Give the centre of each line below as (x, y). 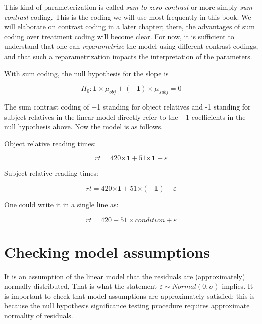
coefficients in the (219, 116)
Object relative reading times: (50, 143)
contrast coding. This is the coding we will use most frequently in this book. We (128, 16)
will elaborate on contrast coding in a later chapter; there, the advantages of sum (130, 26)
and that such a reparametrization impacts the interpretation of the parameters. (128, 56)
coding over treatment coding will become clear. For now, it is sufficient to (119, 36)
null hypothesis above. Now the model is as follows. (84, 126)
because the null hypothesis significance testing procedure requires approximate (127, 306)
